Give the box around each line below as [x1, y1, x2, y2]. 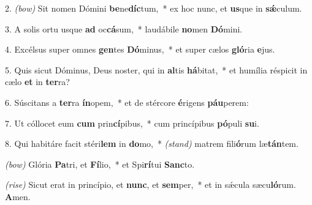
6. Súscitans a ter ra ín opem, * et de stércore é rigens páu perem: [5, 95, 249, 108]
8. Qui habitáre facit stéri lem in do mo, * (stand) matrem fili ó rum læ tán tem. [5, 137, 299, 150]
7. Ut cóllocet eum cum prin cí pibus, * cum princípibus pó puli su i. [5, 116, 259, 129]
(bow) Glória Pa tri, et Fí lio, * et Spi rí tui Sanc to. [5, 157, 195, 170]
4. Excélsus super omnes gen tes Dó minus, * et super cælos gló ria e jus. [5, 43, 275, 56]
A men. [5, 190, 31, 203]
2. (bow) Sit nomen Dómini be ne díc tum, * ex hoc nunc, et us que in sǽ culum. [5, 2, 302, 14]
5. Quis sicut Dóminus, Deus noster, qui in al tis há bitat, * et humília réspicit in [5, 63, 308, 76]
